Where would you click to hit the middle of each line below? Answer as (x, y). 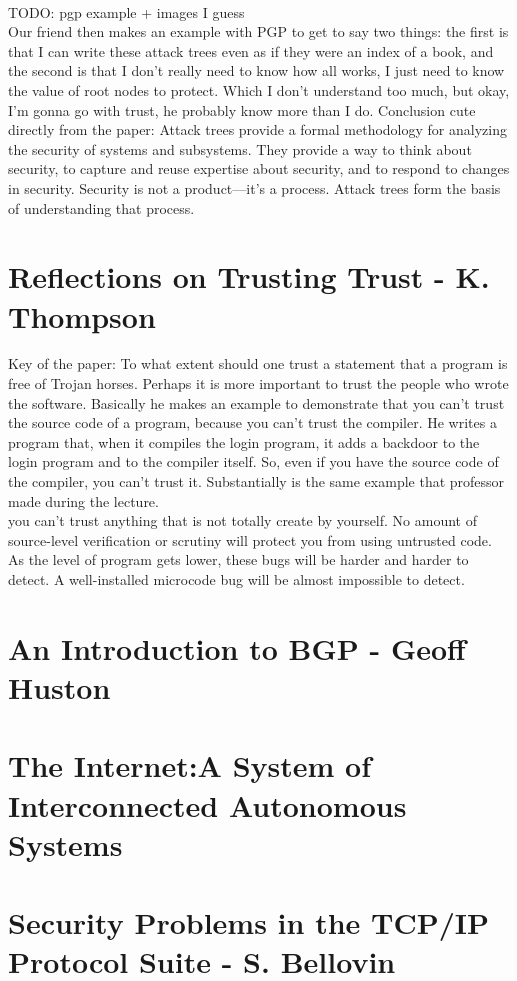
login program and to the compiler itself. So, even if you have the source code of (253, 461)
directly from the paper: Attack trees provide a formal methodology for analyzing (257, 129)
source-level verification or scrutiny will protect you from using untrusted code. (250, 539)
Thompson (82, 315)
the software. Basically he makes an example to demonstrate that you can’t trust (256, 402)
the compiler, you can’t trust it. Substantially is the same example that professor (256, 481)
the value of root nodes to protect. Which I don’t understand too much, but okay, (259, 89)
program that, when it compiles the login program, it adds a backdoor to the (244, 441)
